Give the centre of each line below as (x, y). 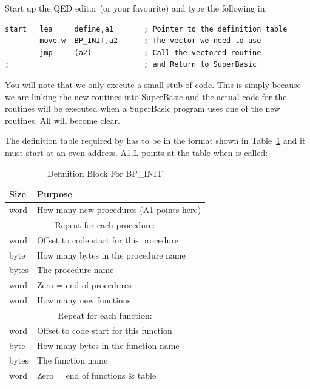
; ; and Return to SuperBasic (131, 65)
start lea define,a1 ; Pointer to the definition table (146, 29)
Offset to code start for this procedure (107, 239)
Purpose (54, 194)
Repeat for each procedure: (105, 224)
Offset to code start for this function (104, 330)
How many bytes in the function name (108, 345)
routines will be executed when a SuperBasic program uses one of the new (143, 108)
